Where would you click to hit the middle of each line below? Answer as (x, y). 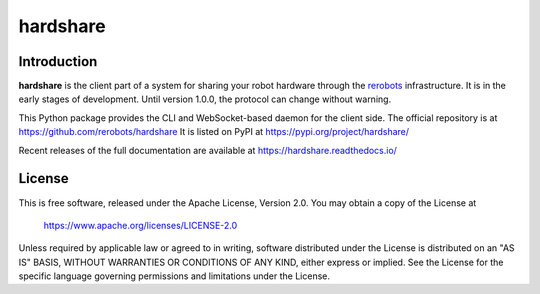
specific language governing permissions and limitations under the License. (174, 276)
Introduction (58, 61)
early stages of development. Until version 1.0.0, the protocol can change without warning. (205, 99)
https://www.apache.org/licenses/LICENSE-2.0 (140, 225)
